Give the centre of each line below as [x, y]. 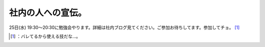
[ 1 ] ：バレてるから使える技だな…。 [46, 36]
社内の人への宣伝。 [48, 13]
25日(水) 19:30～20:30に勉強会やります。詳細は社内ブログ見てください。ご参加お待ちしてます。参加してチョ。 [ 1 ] [124, 27]
